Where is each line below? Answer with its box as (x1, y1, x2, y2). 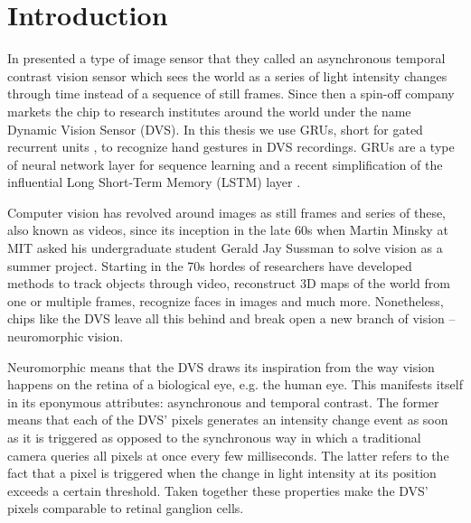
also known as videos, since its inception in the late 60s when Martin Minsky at (7, 220, 448, 239)
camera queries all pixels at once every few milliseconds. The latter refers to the (7, 445, 449, 464)
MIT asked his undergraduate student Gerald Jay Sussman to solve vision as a (7, 238, 443, 257)
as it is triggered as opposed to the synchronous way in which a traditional (7, 428, 421, 446)
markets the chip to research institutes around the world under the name (7, 101, 411, 120)
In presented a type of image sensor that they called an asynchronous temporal (7, 49, 446, 68)
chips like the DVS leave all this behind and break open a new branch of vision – (7, 309, 456, 328)
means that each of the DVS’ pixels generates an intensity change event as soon (7, 410, 448, 429)
